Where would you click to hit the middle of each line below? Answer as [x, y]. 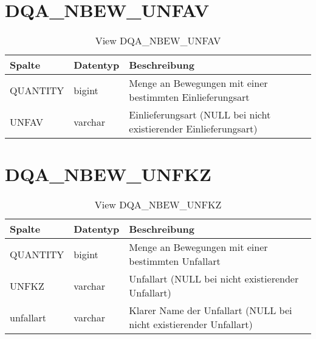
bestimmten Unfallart [175, 261]
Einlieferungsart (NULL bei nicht [200, 115]
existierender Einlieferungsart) [193, 129]
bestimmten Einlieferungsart [189, 97]
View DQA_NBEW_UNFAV [158, 41]
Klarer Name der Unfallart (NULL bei [211, 310]
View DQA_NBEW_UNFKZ [158, 205]
